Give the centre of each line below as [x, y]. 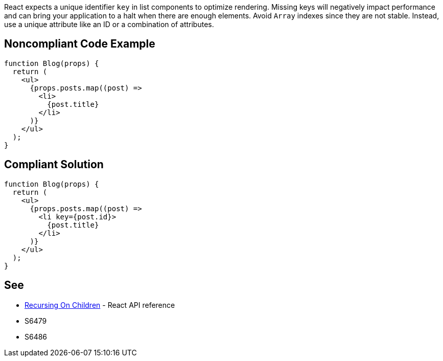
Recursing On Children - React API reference [100, 305]
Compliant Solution [54, 165]
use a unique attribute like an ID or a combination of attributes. [109, 24]
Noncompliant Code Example [80, 44]
